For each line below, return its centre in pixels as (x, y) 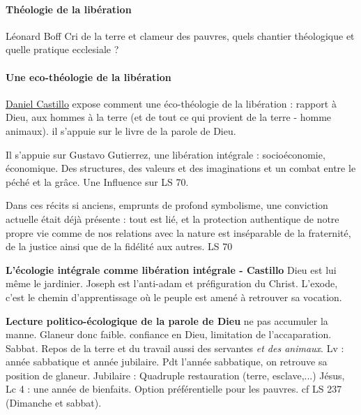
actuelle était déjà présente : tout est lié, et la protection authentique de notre (172, 218)
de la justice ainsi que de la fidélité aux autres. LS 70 (119, 246)
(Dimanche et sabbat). (54, 403)
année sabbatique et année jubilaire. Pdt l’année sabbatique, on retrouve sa (167, 362)
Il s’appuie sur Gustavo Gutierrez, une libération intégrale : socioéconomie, (166, 154)
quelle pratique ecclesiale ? (62, 49)
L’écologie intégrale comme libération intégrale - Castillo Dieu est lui (171, 269)
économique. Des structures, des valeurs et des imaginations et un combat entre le (181, 168)
